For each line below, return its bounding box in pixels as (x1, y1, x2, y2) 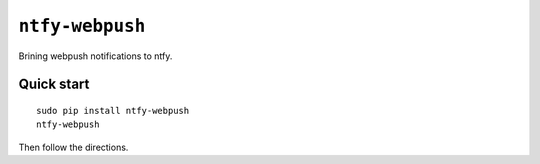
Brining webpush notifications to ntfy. (18, 50, 173, 62)
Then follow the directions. (18, 141, 129, 153)
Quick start (18, 76, 90, 93)
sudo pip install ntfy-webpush (36, 105, 190, 116)
